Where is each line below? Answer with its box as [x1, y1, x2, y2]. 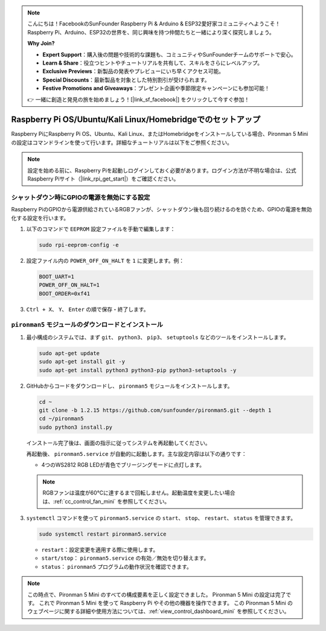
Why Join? [27, 40, 55, 47]
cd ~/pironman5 [39, 415, 84, 422]
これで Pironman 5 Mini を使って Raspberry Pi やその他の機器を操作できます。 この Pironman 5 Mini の [39, 599, 293, 606]
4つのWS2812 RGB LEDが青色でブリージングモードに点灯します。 [41, 461, 205, 469]
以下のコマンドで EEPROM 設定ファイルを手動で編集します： [26, 225, 176, 232]
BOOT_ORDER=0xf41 [39, 290, 91, 297]
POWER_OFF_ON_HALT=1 [39, 281, 100, 289]
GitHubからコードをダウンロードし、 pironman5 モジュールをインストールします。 [26, 382, 233, 389]
